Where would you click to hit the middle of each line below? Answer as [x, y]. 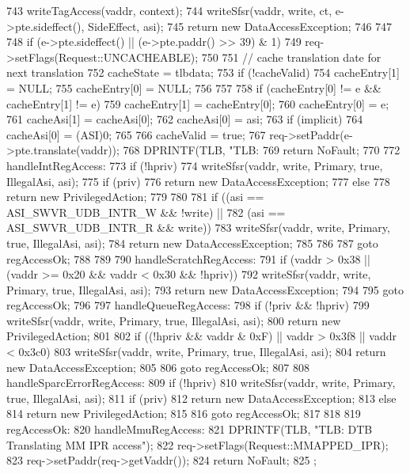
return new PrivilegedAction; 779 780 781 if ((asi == [135, 197]
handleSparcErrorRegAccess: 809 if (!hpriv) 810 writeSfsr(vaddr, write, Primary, [201, 383]
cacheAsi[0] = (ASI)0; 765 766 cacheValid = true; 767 [136, 134]
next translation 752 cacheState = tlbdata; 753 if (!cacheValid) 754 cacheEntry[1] [203, 72]
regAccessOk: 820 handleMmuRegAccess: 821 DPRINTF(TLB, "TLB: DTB [190, 429]
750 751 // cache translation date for [291, 57]
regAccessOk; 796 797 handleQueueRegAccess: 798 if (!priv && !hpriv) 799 [188, 305]
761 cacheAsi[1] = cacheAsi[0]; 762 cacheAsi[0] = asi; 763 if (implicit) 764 [185, 119]
